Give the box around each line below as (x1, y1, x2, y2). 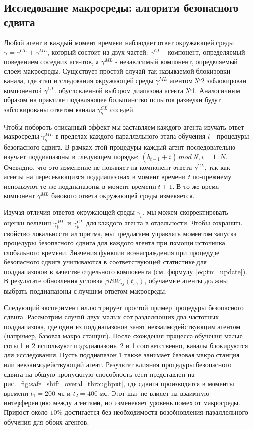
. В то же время (172, 181, 219, 191)
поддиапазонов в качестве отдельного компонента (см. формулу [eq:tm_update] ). (4, 266, 247, 276)
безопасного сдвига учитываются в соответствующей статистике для (4, 257, 207, 267)
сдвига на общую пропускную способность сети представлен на (4, 369, 195, 379)
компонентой (4, 85, 42, 95)
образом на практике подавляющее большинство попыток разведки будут (4, 94, 221, 105)
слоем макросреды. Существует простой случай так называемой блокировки (4, 66, 231, 76)
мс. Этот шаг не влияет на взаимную (99, 388, 210, 398)
